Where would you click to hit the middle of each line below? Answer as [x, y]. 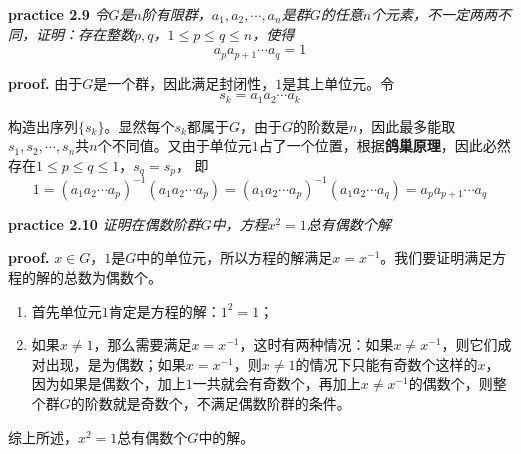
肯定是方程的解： [164, 310]
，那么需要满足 [142, 344]
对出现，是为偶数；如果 [108, 363]
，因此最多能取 [406, 125]
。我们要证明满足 [436, 257]
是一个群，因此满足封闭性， [184, 82]
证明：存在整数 [84, 33]
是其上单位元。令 [338, 82]
